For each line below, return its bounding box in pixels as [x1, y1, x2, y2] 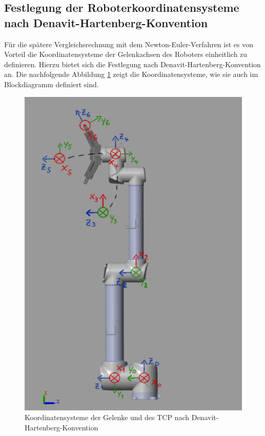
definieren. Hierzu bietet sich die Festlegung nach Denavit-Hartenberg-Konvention [4, 58, 261, 69]
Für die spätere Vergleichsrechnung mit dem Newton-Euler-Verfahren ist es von [4, 38, 253, 49]
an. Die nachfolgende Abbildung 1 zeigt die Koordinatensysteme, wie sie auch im [4, 69, 258, 80]
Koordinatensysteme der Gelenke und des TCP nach [25, 412, 190, 423]
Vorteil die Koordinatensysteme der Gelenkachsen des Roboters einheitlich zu [4, 49, 248, 60]
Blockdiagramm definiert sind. [4, 78, 99, 89]
